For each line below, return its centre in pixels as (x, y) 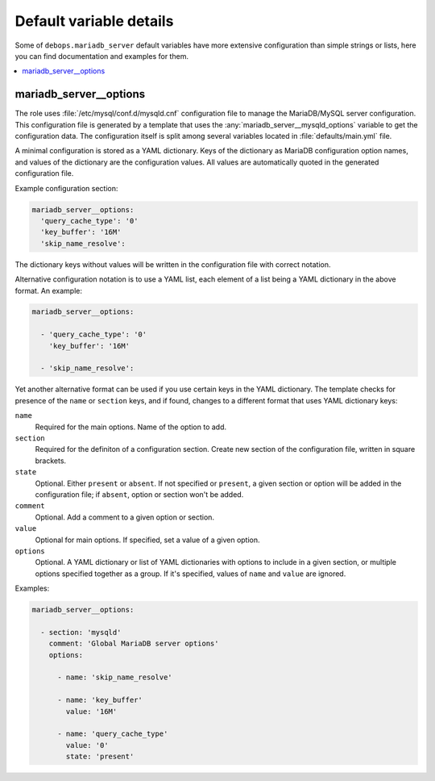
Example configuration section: (66, 188)
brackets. (51, 461)
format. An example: (48, 290)
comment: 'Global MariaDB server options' (134, 644)
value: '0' (87, 745)
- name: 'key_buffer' (100, 700)
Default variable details (94, 21)
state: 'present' (100, 757)
